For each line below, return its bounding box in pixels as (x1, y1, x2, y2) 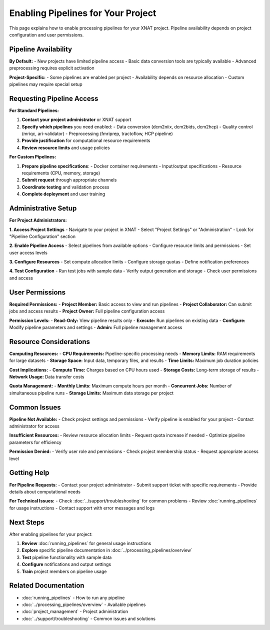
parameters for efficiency (9, 439, 62, 445)
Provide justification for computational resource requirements (21, 137, 150, 143)
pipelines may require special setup (9, 81, 82, 87)
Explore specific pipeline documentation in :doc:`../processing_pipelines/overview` (21, 547, 192, 553)
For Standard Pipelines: (9, 107, 59, 113)
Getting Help (9, 468, 49, 477)
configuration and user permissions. (9, 31, 84, 37)
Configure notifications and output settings (21, 561, 111, 567)
